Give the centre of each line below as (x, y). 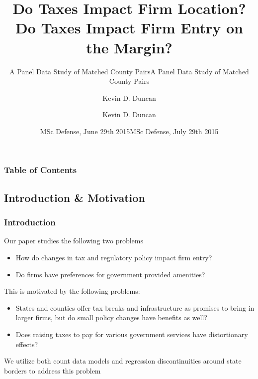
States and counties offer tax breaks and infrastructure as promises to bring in (135, 307)
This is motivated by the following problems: (72, 291)
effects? (27, 344)
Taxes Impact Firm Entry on (142, 28)
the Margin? (129, 47)
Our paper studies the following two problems (74, 241)
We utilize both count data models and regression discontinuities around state (123, 361)
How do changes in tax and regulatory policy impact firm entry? (114, 257)
